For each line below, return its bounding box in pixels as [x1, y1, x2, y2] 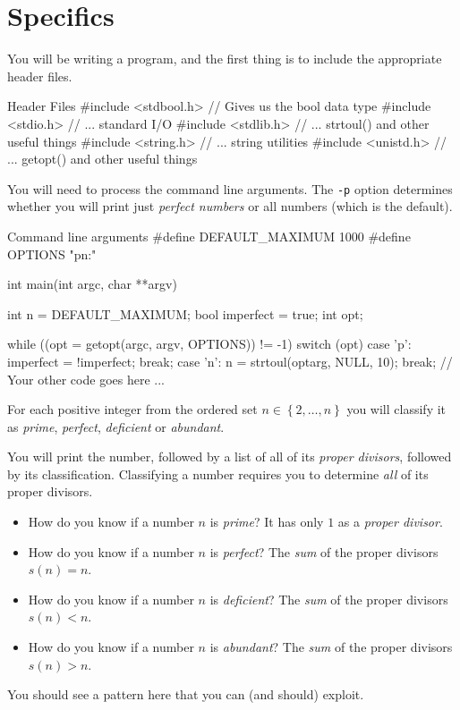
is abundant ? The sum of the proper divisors [209, 638, 453, 656]
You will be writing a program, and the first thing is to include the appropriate [7, 49, 442, 68]
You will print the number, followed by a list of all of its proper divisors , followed [7, 447, 452, 466]
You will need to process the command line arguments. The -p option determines [7, 179, 453, 198]
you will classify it [346, 400, 447, 418]
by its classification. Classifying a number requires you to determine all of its [7, 464, 429, 483]
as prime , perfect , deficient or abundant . [7, 417, 225, 435]
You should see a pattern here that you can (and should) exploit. [7, 685, 364, 704]
